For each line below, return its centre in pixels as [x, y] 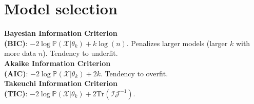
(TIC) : [16, 93]
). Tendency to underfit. [80, 53]
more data [20, 53]
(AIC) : [16, 73]
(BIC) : [16, 43]
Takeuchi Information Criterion [61, 83]
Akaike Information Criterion [57, 63]
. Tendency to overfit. [134, 73]
